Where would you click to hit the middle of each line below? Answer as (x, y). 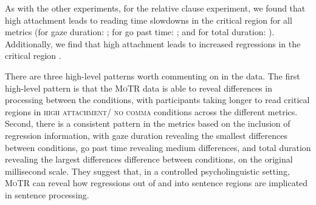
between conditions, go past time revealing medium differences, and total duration (158, 147)
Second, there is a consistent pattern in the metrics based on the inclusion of (148, 123)
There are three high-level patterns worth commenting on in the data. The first (153, 76)
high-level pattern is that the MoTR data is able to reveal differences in (139, 88)
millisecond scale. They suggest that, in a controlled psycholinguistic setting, (147, 171)
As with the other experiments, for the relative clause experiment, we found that (155, 8)
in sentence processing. (47, 194)
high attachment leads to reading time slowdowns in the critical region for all (149, 20)
